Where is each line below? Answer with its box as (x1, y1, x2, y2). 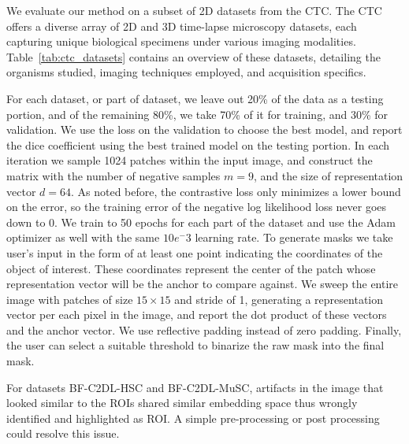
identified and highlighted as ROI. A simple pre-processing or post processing (6, 409, 380, 426)
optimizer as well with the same (6, 229, 160, 246)
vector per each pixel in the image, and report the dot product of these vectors (6, 306, 387, 323)
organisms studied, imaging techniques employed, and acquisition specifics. (6, 64, 366, 80)
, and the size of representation (253, 167, 403, 183)
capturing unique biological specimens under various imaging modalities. (6, 33, 356, 50)
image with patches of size (6, 290, 133, 307)
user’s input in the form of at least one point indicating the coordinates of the (6, 244, 383, 261)
